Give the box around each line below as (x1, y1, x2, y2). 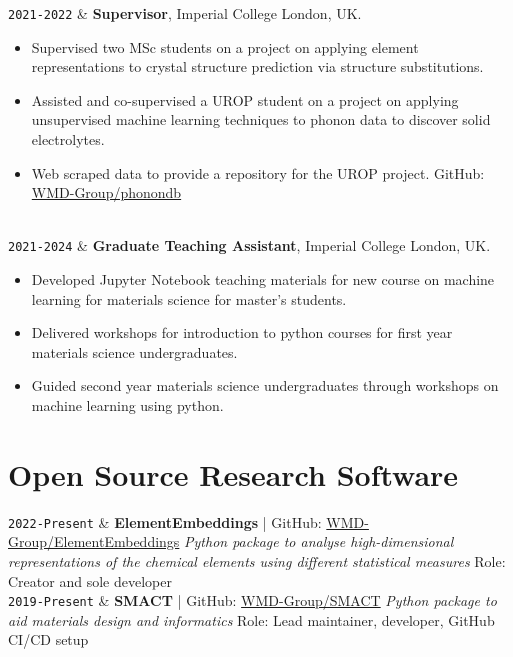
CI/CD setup (8, 629, 89, 650)
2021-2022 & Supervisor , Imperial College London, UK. (8, 3, 362, 23)
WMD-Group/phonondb (31, 182, 182, 203)
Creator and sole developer (8, 570, 172, 591)
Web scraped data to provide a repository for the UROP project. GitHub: (31, 162, 485, 183)
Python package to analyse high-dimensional (184, 531, 454, 552)
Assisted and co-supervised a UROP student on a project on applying (31, 89, 459, 110)
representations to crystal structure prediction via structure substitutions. (31, 56, 484, 77)
